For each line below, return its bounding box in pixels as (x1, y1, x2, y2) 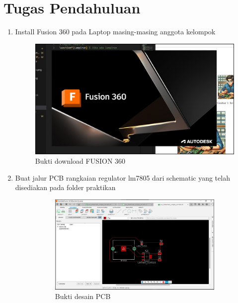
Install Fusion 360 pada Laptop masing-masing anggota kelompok (15, 26, 216, 37)
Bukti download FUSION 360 (35, 156, 126, 166)
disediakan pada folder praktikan (15, 182, 116, 193)
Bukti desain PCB (55, 291, 111, 302)
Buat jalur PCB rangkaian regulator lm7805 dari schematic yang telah (15, 172, 230, 183)
